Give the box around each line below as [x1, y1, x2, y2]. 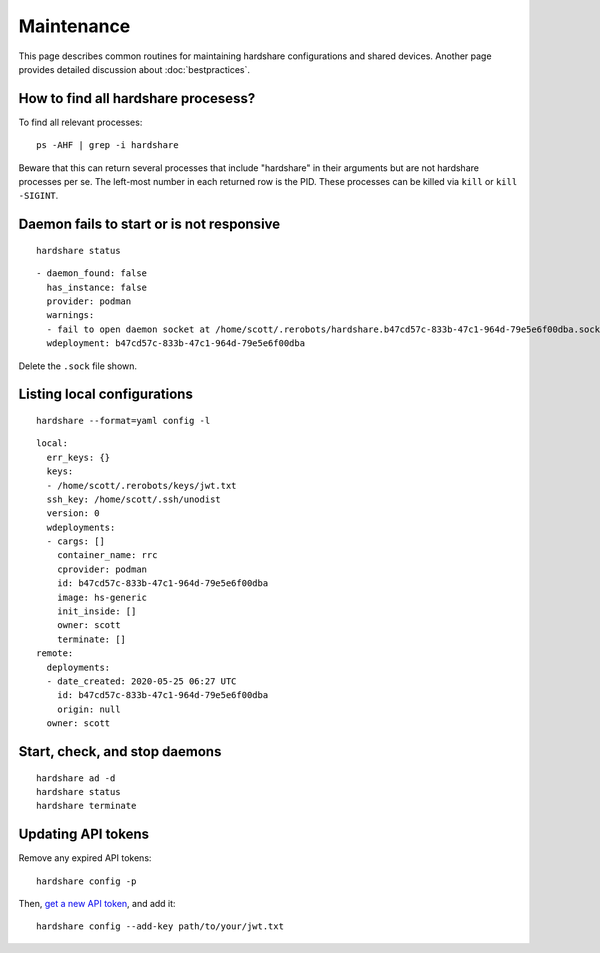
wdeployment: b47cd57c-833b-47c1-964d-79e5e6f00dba [46, 338, 305, 349]
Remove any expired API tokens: [18, 852, 152, 864]
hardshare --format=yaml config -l [36, 415, 211, 426]
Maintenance [18, 15, 131, 37]
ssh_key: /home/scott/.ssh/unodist [46, 493, 222, 505]
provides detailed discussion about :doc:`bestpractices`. [18, 63, 250, 75]
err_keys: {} [46, 451, 111, 463]
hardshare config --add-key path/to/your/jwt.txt [36, 921, 285, 932]
